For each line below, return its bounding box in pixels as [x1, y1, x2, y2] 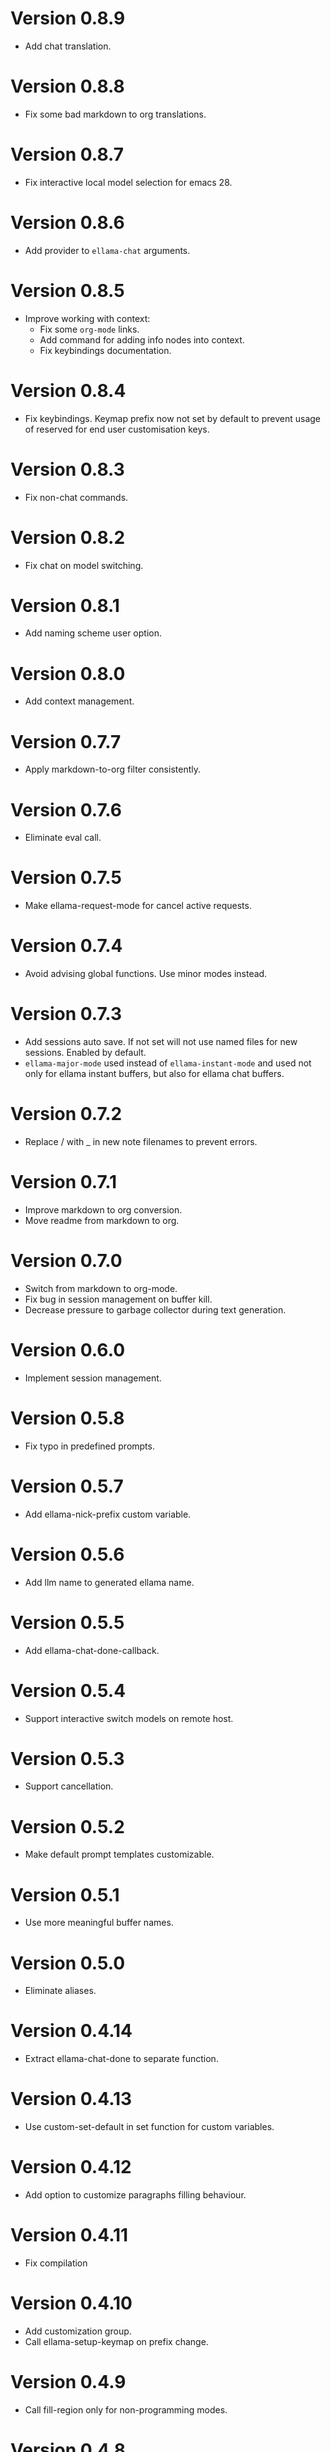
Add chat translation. [24, 40, 112, 52]
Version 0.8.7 [10, 143, 124, 166]
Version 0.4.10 [10, 2292, 133, 2315]
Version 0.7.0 [10, 1250, 123, 1272]
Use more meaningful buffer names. [24, 1917, 174, 1929]
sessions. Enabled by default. [24, 1047, 147, 1059]
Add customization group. [24, 2325, 132, 2337]
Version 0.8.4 [10, 379, 127, 402]
